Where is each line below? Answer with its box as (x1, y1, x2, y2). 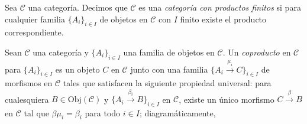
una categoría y (33, 45, 89, 58)
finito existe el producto (180, 12, 267, 25)
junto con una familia (130, 63, 208, 75)
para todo (85, 106, 121, 119)
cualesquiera (5, 93, 49, 105)
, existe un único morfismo (179, 93, 274, 105)
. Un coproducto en (222, 45, 291, 58)
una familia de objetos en (123, 45, 215, 58)
